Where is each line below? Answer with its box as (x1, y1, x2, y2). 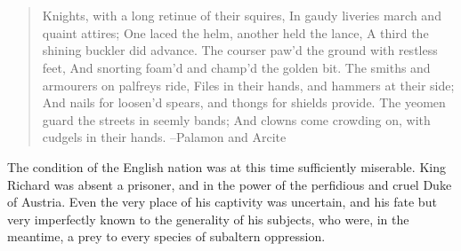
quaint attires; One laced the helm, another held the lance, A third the (42, 23, 429, 42)
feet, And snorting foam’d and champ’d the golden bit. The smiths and (42, 58, 431, 76)
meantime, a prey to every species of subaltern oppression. (7, 227, 326, 246)
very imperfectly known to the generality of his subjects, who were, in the (7, 209, 409, 228)
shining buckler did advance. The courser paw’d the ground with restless (42, 41, 438, 59)
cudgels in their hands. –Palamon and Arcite (42, 128, 287, 146)
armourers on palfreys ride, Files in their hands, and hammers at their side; (42, 75, 455, 94)
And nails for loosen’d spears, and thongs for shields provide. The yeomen (42, 93, 446, 112)
